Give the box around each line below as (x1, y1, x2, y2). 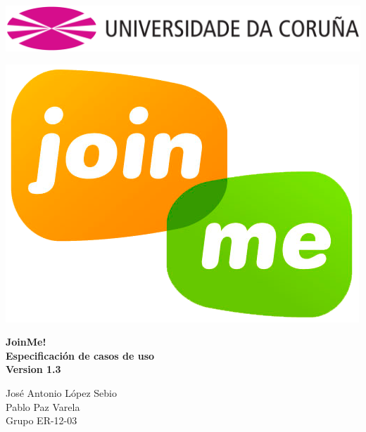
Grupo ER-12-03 (6, 413, 77, 428)
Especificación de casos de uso (6, 348, 155, 362)
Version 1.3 (6, 362, 61, 377)
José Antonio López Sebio (6, 385, 117, 400)
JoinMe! (6, 334, 46, 349)
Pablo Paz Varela (6, 399, 80, 414)
